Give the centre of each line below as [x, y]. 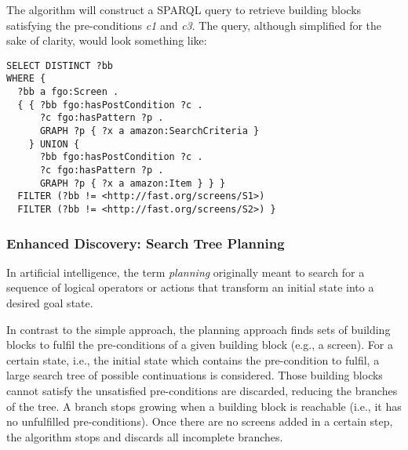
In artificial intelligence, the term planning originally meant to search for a [186, 272]
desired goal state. [50, 303]
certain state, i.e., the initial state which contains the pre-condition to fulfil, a [193, 359]
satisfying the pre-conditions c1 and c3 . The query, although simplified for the [194, 25]
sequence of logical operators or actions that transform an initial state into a [190, 287]
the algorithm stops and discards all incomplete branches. [145, 436]
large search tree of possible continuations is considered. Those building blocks [195, 375]
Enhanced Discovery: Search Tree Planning [146, 243]
